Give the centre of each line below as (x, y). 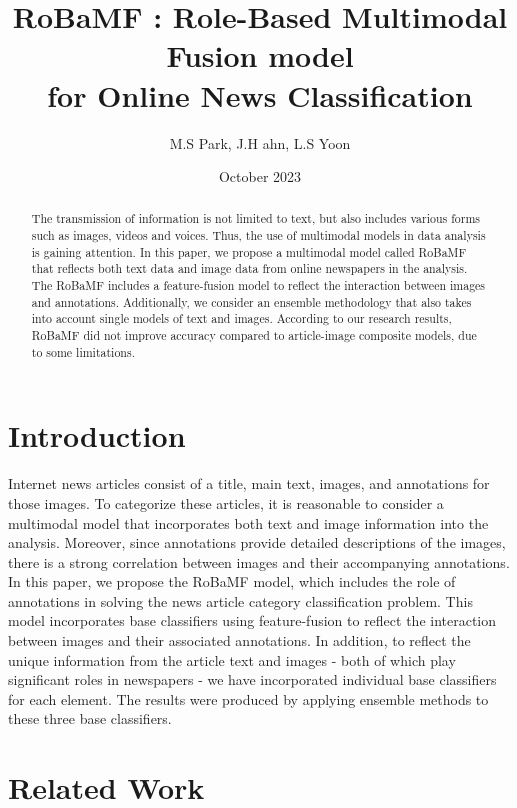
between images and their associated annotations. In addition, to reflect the (239, 640)
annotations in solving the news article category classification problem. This (240, 600)
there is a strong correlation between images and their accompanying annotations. (259, 561)
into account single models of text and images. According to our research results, (241, 318)
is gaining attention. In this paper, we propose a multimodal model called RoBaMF (249, 251)
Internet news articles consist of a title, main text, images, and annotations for (249, 483)
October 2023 (260, 176)
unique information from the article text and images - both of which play (232, 659)
